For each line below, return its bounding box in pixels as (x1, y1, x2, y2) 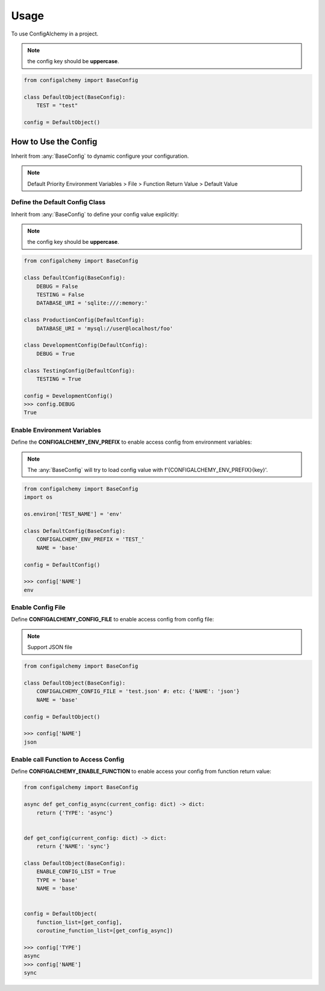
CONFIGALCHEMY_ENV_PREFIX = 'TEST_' (36, 536, 144, 543)
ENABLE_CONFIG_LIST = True (36, 868, 117, 875)
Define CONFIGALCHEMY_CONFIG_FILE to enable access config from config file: (11, 616, 214, 623)
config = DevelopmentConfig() (23, 392, 113, 399)
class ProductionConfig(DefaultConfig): (23, 317, 144, 323)
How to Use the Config (11, 136, 97, 147)
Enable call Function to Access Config (11, 756, 125, 764)
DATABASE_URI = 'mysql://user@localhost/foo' (36, 325, 173, 332)
